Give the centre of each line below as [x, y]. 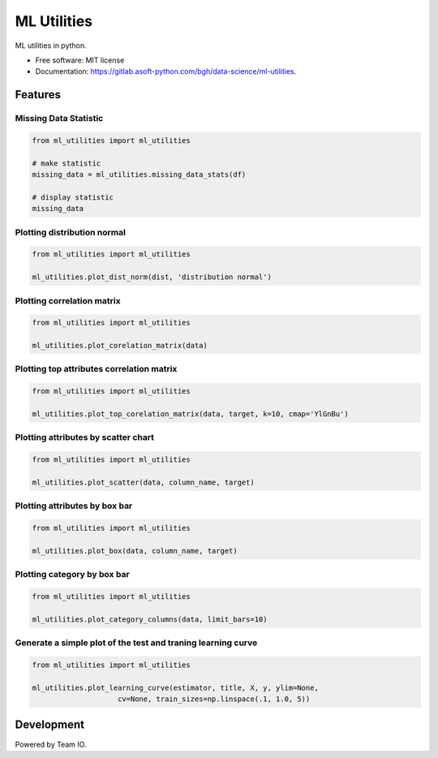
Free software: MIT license [80, 60]
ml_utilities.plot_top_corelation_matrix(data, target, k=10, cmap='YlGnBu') [190, 414]
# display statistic [73, 197]
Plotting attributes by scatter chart [84, 437]
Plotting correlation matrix [68, 300]
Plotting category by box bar [72, 575]
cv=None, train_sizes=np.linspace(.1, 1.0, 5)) [214, 699]
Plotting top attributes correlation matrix [96, 369]
